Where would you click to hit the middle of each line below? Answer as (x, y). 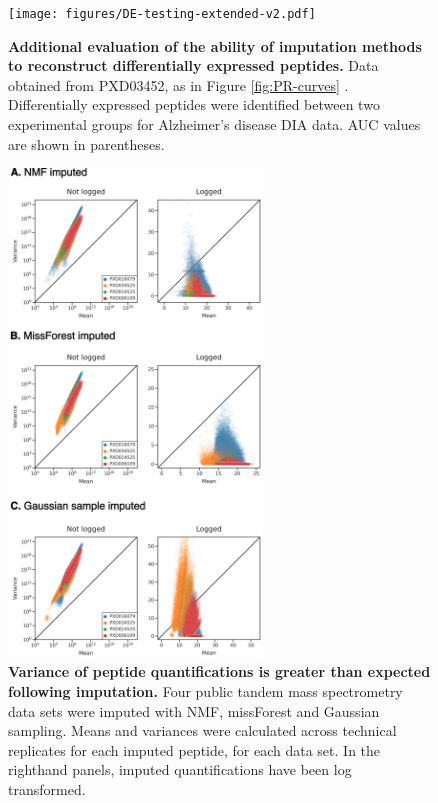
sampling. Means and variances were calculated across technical (202, 730)
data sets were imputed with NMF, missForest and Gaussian (194, 710)
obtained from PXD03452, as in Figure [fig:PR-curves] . (178, 84)
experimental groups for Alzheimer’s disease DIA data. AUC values (214, 124)
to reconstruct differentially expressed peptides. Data (193, 65)
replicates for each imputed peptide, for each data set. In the (194, 749)
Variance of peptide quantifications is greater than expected (219, 671)
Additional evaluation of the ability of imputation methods (215, 45)
